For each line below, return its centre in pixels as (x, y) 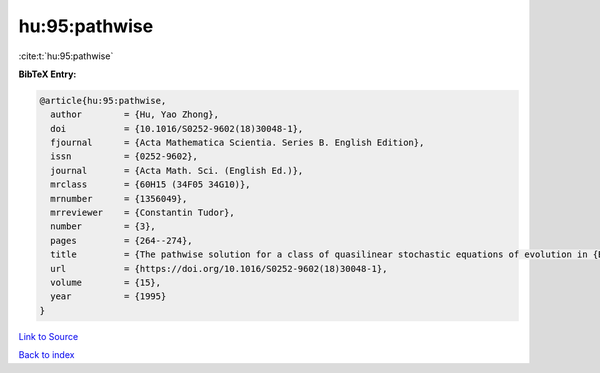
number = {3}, (103, 226)
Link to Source (48, 336)
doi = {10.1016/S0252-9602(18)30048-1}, (177, 128)
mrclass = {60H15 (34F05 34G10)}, (150, 184)
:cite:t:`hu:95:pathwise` (66, 56)
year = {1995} (108, 296)
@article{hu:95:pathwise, (103, 100)
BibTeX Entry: (47, 74)
